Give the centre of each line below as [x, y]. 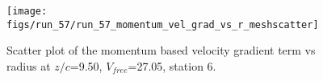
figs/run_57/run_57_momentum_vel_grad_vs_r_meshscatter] [163, 24]
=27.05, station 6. [172, 65]
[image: [27, 11]
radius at [29, 65]
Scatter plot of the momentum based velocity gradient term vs [161, 50]
